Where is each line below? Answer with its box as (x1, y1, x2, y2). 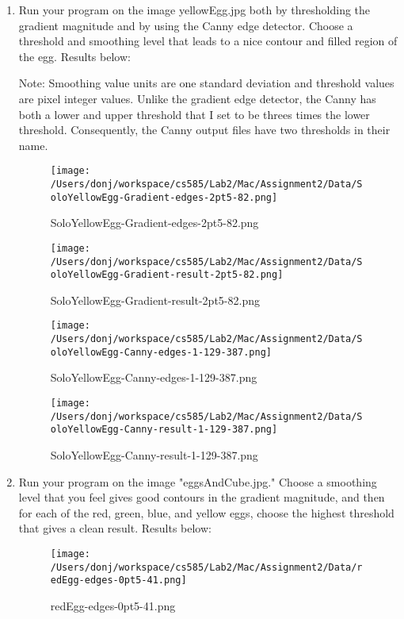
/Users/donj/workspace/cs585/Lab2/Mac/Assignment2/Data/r (50, 561, 363, 573)
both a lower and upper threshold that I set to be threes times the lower (18, 106, 370, 122)
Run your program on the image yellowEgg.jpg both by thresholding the (18, 2, 371, 17)
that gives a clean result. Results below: (18, 520, 212, 536)
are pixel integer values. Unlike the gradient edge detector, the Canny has (18, 90, 376, 106)
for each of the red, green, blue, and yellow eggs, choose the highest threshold (18, 504, 394, 521)
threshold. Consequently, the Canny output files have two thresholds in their (18, 121, 391, 138)
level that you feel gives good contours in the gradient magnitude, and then (18, 489, 385, 506)
